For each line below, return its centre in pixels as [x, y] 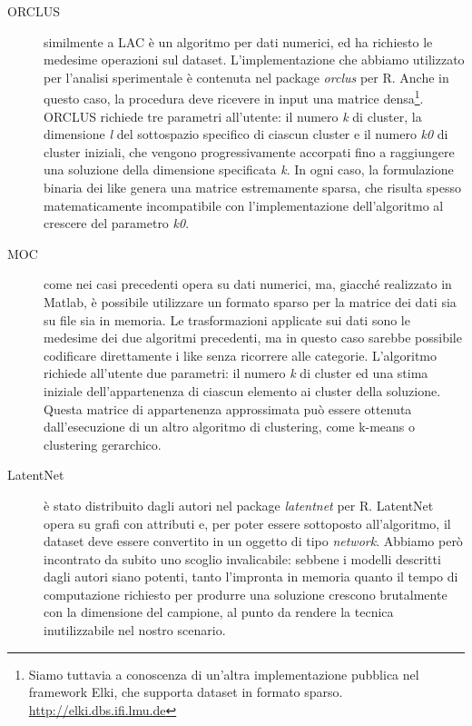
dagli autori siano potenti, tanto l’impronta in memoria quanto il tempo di [251, 577]
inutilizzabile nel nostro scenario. [135, 630]
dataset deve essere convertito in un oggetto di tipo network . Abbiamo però [253, 541]
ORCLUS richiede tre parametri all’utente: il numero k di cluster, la [233, 116]
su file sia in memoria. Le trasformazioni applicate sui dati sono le [227, 319]
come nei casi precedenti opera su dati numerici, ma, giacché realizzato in [248, 284]
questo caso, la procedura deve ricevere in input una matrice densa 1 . [234, 97]
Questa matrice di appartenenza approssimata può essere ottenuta [228, 408]
